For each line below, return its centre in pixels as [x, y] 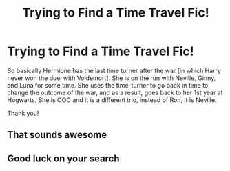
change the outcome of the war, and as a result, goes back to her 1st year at [115, 92]
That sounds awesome [57, 135]
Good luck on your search [63, 158]
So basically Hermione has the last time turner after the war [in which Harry [114, 70]
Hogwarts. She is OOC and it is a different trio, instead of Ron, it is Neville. [112, 100]
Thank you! [23, 113]
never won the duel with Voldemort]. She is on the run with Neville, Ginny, [112, 78]
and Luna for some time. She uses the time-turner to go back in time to [108, 85]
